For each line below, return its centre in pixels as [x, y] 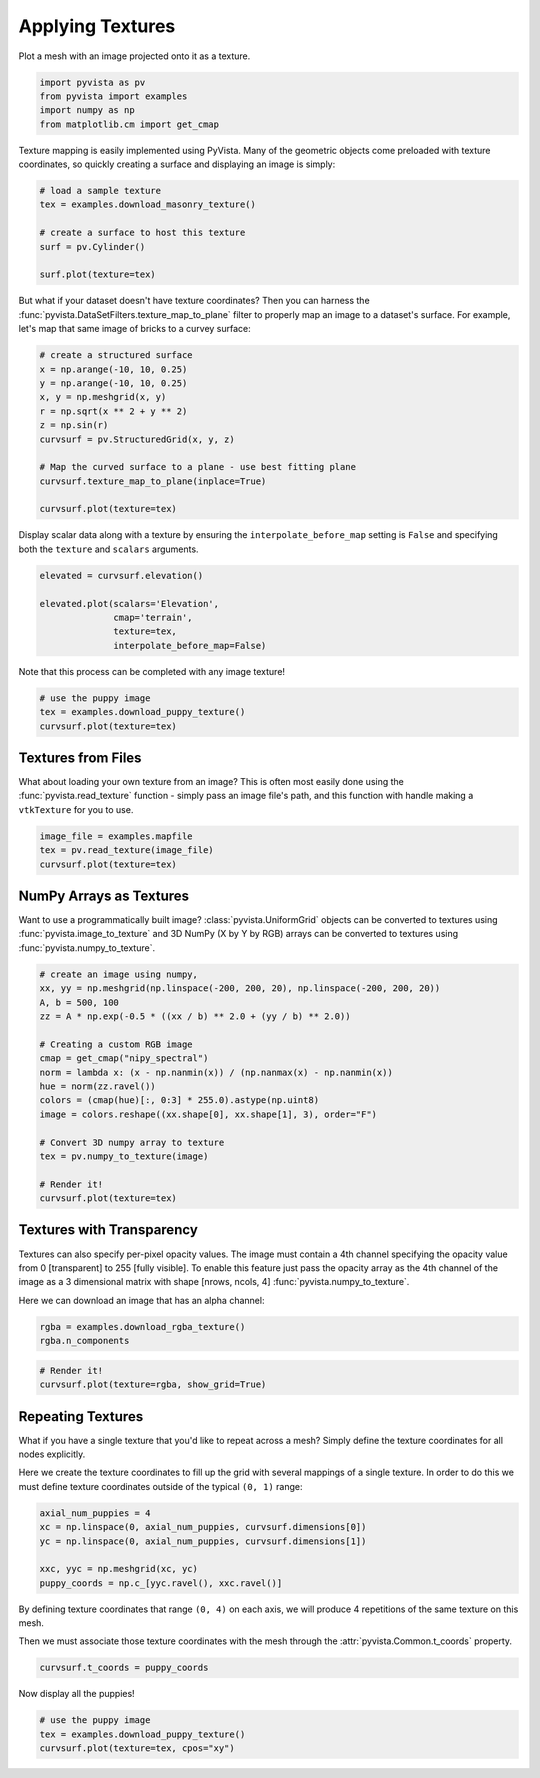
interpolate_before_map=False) [190, 645]
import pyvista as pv [92, 82]
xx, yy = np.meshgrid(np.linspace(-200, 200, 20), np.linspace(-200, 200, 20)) [240, 988]
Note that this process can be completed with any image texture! [151, 671]
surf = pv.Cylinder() [92, 246]
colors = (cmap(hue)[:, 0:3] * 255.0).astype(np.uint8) [179, 1100]
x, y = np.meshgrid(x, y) [103, 397]
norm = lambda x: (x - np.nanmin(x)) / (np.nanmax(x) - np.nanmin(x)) [216, 1072]
